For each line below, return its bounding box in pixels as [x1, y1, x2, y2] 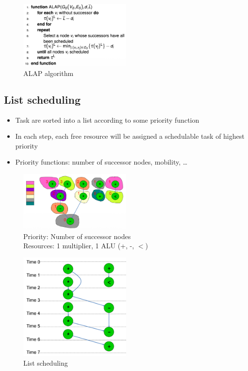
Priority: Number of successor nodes [23, 231, 131, 241]
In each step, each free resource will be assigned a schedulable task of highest [15, 131, 245, 141]
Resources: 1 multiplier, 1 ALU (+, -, [23, 241, 134, 251]
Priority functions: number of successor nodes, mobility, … [15, 157, 188, 167]
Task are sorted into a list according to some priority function [15, 114, 199, 125]
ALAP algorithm [23, 68, 74, 78]
